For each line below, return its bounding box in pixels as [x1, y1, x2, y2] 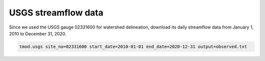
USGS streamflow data [9, 7, 104, 18]
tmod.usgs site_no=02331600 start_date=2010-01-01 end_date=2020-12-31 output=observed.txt [19, 44, 247, 49]
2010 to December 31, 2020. [9, 30, 66, 36]
